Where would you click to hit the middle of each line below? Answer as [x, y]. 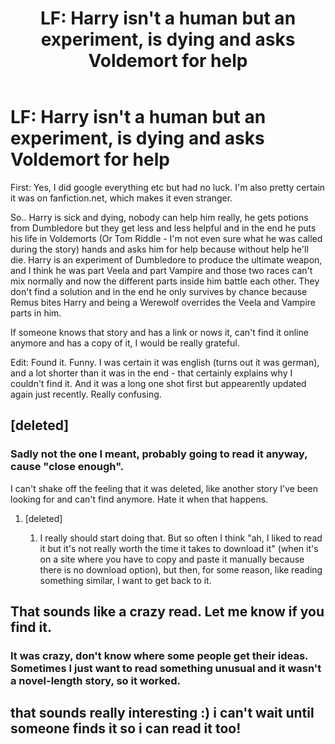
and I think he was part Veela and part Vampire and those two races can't [161, 270]
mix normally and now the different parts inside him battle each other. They [165, 281]
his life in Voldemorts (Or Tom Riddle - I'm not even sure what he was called [166, 238]
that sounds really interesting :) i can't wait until [162, 713]
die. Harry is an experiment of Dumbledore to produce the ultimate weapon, [166, 259]
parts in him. [36, 313]
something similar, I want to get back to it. [125, 580]
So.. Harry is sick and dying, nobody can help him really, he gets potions [159, 217]
